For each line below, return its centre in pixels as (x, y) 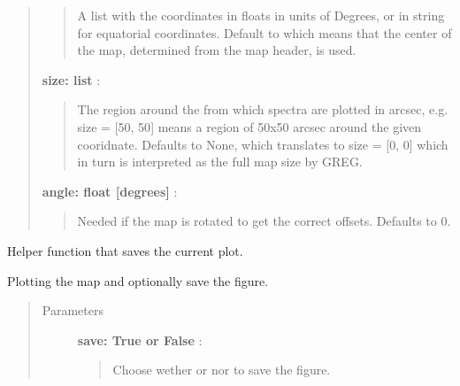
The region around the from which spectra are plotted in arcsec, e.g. (263, 109)
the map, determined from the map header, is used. (217, 50)
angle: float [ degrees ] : (110, 191)
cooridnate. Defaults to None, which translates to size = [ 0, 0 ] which (263, 144)
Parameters (73, 310)
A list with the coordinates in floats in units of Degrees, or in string (261, 15)
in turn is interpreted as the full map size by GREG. (220, 162)
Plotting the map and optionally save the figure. (138, 280)
